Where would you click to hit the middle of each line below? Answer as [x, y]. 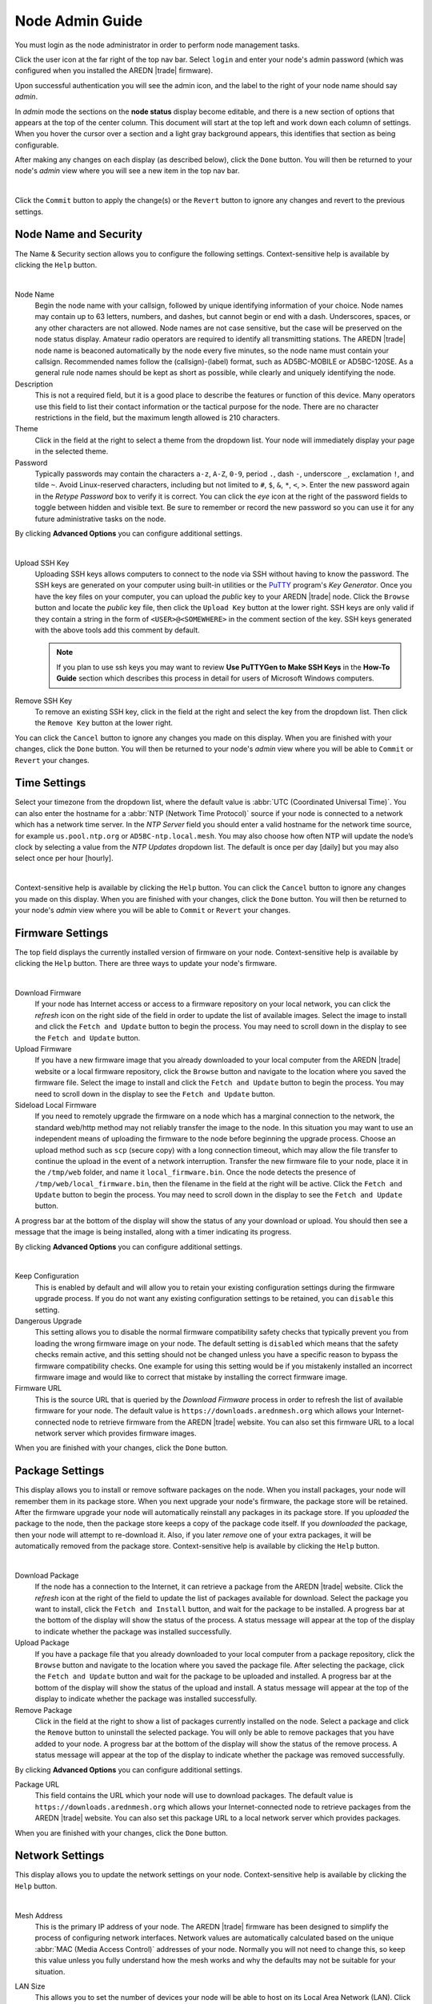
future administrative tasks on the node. [100, 519]
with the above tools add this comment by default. [117, 630]
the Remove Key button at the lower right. [104, 723]
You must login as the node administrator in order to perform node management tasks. [157, 45]
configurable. [37, 145]
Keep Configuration [47, 1276]
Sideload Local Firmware [56, 1105]
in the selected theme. [72, 451]
